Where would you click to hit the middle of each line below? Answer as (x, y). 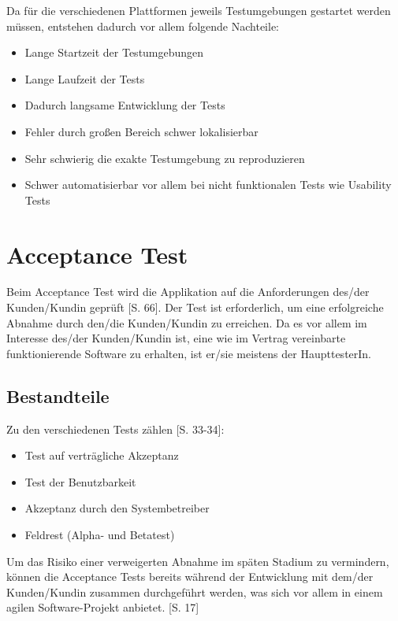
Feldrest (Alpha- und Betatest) (100, 535)
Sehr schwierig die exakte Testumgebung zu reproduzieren (165, 158)
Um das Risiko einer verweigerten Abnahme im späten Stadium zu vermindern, (198, 561)
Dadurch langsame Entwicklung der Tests (125, 105)
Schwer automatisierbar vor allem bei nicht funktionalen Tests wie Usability (208, 185)
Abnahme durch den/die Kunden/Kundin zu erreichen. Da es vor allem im (187, 322)
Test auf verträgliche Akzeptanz (102, 455)
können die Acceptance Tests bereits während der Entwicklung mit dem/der (190, 577)
